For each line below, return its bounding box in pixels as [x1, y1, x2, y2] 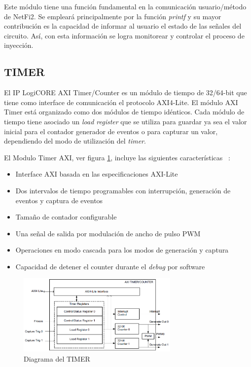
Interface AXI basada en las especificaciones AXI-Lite [15, 169, 178, 179]
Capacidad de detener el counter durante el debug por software [15, 261, 205, 271]
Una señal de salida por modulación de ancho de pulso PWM [15, 228, 201, 238]
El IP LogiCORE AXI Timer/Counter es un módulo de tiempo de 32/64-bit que [4, 87, 247, 98]
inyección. [4, 40, 34, 50]
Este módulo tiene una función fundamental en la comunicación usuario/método [4, 1, 247, 11]
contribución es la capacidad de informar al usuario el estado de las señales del [4, 21, 242, 31]
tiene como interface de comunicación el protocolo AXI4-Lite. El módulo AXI [4, 97, 238, 107]
